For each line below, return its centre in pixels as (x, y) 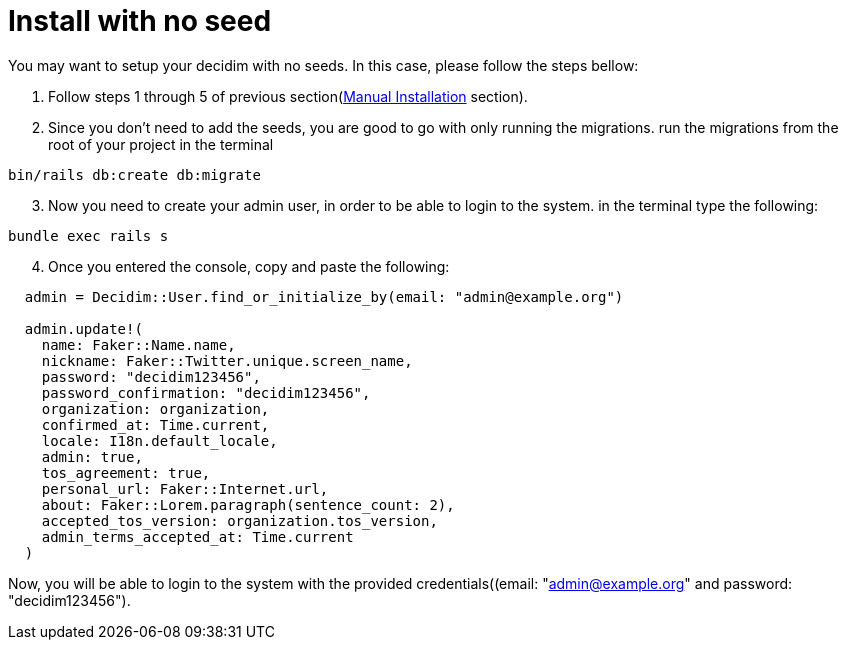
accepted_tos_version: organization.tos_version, (239, 520)
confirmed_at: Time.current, (155, 424)
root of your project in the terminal (161, 144)
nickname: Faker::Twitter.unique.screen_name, (227, 360)
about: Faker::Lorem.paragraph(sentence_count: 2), (248, 504)
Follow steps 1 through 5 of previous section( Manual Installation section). (288, 96)
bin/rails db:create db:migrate (134, 174)
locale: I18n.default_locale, (159, 440)
